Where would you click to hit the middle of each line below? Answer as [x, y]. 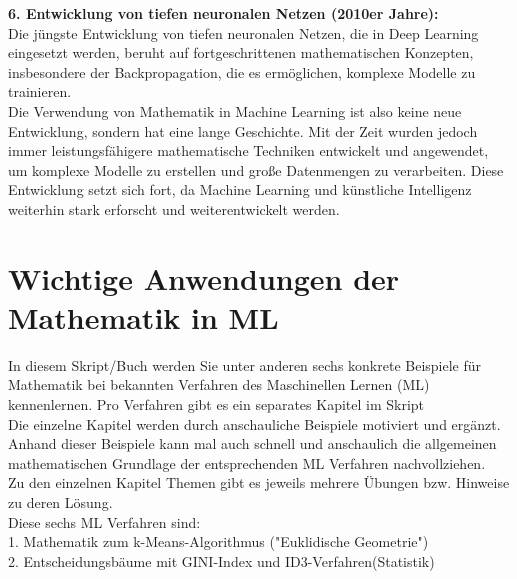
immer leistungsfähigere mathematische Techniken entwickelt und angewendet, [248, 150]
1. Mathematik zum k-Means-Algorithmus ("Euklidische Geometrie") [218, 541]
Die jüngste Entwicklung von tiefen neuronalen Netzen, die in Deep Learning [243, 32]
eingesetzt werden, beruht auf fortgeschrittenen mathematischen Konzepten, [241, 52]
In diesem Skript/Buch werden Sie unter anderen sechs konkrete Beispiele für [245, 364]
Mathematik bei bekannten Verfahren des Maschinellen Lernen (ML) [219, 384]
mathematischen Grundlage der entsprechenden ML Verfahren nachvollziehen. [247, 462]
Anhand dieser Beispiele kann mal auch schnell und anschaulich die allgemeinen [252, 443]
